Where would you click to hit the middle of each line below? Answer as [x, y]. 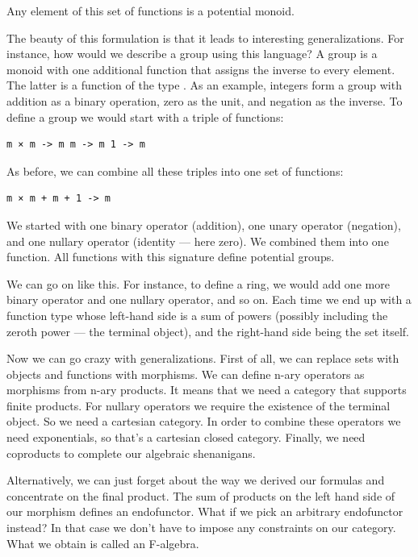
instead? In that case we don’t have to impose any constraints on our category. [201, 528]
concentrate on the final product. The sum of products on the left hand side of [201, 495]
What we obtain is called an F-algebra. [103, 543]
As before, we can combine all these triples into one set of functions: [175, 170]
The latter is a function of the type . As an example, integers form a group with [204, 85]
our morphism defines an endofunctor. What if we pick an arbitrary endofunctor [205, 511]
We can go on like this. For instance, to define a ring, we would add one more [198, 283]
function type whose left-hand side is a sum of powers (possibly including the [197, 315]
